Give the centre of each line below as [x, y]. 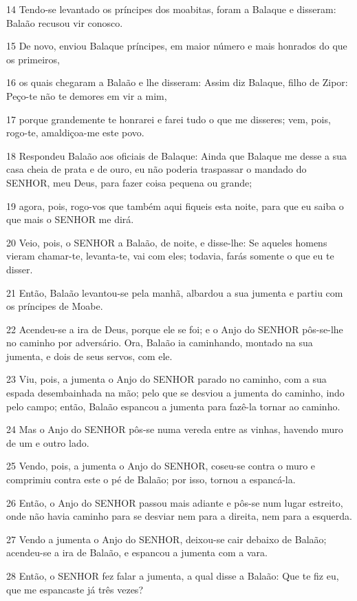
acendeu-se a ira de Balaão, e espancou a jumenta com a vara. [137, 552]
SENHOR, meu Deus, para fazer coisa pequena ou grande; [129, 182]
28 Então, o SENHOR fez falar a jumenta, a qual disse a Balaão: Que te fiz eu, [173, 576]
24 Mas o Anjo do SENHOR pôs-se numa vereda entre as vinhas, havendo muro [175, 429]
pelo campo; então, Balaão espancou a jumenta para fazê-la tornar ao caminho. [173, 406]
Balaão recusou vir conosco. [65, 22]
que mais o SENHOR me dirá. [70, 219]
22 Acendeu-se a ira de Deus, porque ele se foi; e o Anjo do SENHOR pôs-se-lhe [175, 329]
